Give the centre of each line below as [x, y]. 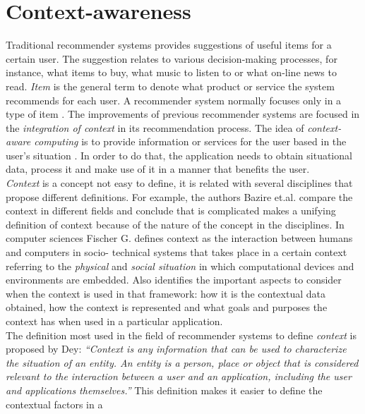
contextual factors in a [54, 404]
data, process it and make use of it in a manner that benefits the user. [158, 169]
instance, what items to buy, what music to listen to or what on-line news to [171, 72]
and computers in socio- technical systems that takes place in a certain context [176, 252]
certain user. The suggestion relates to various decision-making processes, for [172, 58]
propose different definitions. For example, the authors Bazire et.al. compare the [179, 196]
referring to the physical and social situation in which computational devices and [180, 266]
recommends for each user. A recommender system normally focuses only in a [174, 100]
